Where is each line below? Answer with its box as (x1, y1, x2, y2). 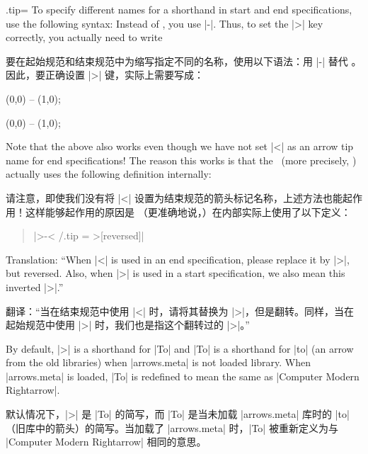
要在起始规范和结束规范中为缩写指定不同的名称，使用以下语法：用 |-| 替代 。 (6, 53, 362, 68)
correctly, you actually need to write (6, 30, 163, 45)
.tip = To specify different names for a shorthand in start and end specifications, (6, 2, 352, 16)
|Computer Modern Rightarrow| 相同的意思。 (6, 434, 207, 449)
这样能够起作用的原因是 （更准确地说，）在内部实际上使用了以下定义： (25, 204, 351, 219)
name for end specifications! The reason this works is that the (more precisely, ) (6, 152, 357, 167)
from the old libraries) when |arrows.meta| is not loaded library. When (6, 355, 311, 370)
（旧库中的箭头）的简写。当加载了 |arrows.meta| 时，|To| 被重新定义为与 (6, 420, 338, 435)
